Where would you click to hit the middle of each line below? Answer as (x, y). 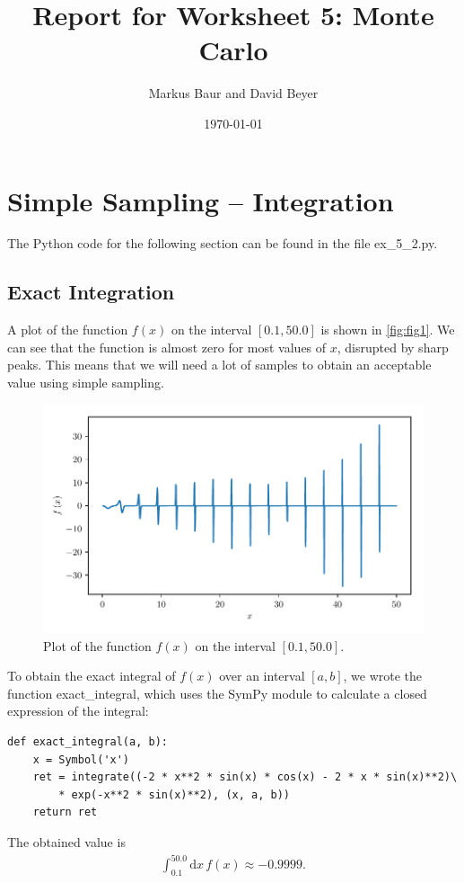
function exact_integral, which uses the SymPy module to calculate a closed (217, 693)
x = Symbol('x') (81, 759)
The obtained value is (66, 842)
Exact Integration (91, 292)
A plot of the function (68, 330)
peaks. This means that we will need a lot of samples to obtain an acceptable (219, 365)
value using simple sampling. (86, 383)
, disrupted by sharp (393, 347)
